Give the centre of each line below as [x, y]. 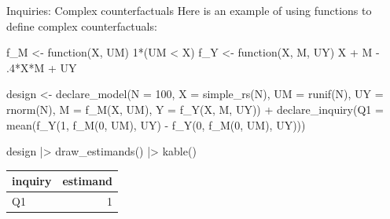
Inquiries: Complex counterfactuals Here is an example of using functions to [189, 10]
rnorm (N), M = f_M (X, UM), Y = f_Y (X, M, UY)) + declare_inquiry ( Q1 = [195, 109]
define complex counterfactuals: [82, 26]
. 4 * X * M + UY [42, 67]
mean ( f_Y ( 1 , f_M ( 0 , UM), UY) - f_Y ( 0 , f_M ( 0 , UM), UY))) [156, 124]
